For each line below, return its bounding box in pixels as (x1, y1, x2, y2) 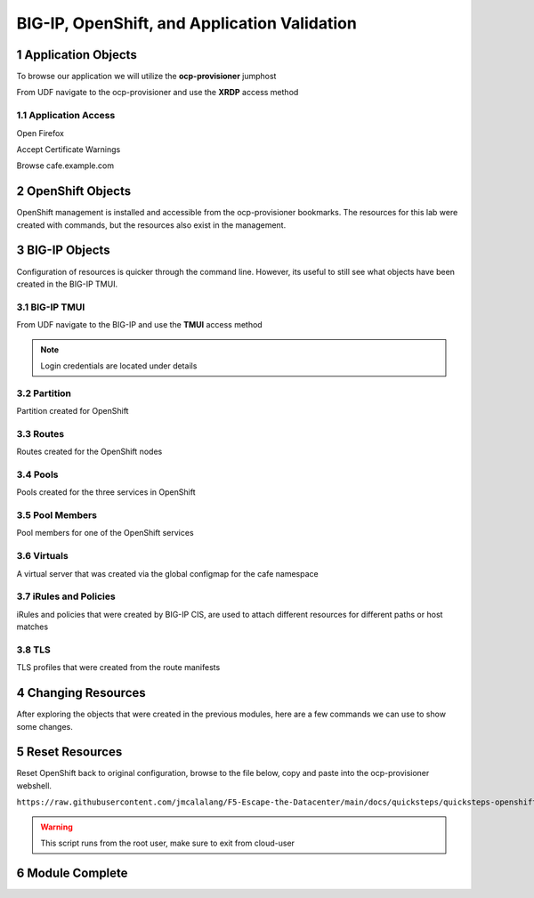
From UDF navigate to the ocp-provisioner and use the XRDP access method (16, 87, 299, 98)
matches (16, 621, 49, 632)
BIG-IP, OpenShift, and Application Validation (16, 13, 358, 33)
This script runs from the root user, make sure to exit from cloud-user (40, 837, 295, 849)
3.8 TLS (16, 643, 51, 656)
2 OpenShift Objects (16, 183, 132, 199)
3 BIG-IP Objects (16, 243, 110, 258)
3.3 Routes (16, 427, 65, 440)
